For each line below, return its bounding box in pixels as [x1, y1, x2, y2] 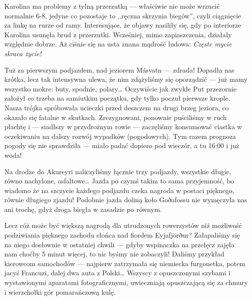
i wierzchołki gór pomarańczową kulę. [4, 286, 116, 297]
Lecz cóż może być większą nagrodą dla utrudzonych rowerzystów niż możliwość [4, 220, 242, 230]
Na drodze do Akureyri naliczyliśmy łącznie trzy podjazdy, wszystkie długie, [4, 166, 231, 176]
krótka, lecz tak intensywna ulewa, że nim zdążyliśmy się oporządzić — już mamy [4, 74, 248, 84]
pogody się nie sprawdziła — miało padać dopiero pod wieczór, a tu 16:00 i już [4, 140, 239, 150]
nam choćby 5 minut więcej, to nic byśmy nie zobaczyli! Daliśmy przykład [4, 249, 224, 259]
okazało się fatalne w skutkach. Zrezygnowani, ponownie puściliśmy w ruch [4, 112, 227, 122]
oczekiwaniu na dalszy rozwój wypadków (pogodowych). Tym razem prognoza [4, 131, 236, 141]
